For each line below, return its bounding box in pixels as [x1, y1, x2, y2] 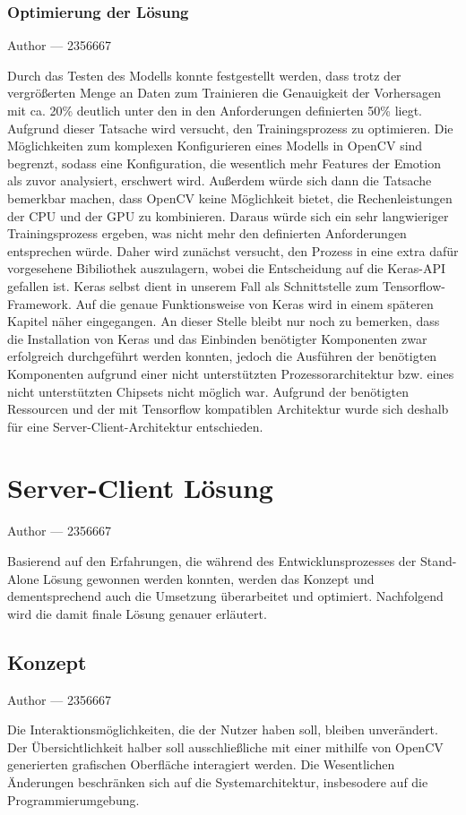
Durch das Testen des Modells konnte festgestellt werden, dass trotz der [7, 65, 401, 84]
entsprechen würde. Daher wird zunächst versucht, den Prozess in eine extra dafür [7, 241, 459, 260]
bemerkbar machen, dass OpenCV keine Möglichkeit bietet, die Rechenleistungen [7, 188, 453, 207]
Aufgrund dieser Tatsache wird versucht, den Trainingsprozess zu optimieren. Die [7, 118, 453, 137]
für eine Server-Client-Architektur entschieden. [7, 416, 263, 435]
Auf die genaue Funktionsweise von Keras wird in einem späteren [75, 294, 434, 313]
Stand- [419, 552, 457, 570]
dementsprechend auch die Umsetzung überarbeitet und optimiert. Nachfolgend [7, 587, 444, 605]
